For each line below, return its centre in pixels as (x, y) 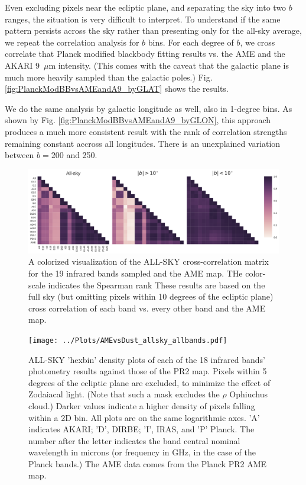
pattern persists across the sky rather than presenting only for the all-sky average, (153, 30)
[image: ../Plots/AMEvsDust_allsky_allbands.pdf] (128, 340)
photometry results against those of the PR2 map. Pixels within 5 (148, 371)
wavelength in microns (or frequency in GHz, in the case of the (142, 452)
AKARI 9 (22, 65)
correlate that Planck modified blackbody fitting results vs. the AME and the (145, 54)
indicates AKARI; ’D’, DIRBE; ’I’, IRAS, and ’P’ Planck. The (141, 429)
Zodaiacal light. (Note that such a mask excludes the (124, 394)
